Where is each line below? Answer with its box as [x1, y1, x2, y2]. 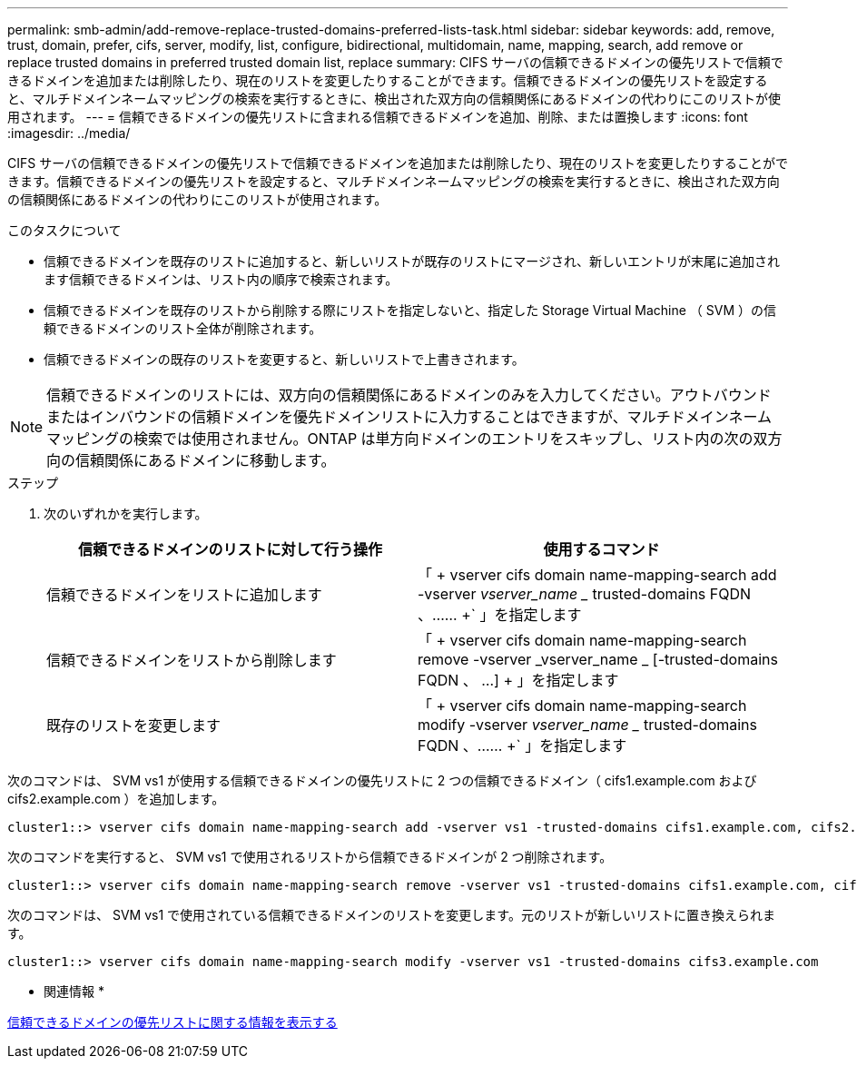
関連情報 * [44, 983, 104, 999]
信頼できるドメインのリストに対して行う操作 [77, 540, 383, 558]
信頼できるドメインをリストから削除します [46, 651, 337, 669]
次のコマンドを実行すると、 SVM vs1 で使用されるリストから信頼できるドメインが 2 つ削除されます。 [7, 849, 613, 864]
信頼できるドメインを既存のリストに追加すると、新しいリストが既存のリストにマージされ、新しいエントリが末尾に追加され [44, 253, 781, 269]
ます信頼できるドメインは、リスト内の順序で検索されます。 [44, 271, 399, 287]
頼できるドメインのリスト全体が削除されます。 [44, 321, 322, 336]
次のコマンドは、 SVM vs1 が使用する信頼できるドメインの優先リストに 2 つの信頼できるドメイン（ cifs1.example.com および [7, 773, 757, 788]
